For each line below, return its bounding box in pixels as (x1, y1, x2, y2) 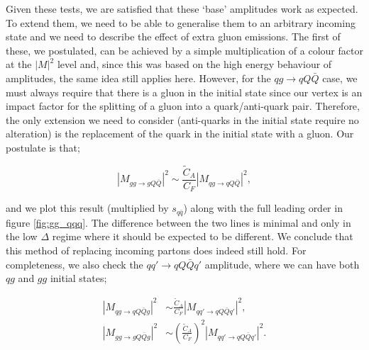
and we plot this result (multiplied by (6, 201, 169, 215)
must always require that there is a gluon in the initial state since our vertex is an (6, 84, 363, 99)
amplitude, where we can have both (204, 256, 360, 271)
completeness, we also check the (6, 256, 143, 271)
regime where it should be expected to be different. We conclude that (52, 229, 353, 244)
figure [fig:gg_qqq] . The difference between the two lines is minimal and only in (6, 215, 351, 230)
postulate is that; (6, 140, 80, 154)
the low (6, 229, 38, 244)
